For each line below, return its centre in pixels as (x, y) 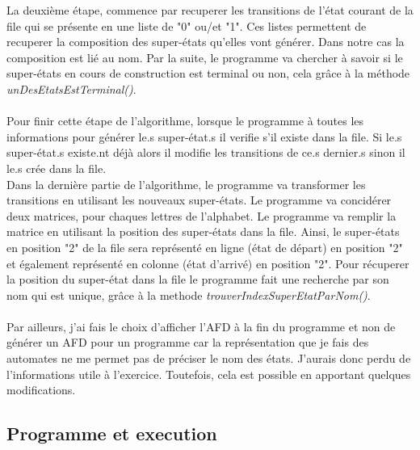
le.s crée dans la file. (57, 168)
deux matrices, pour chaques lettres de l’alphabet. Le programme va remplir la (202, 215)
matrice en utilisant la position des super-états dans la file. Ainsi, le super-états (203, 231)
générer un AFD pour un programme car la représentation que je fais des (188, 342)
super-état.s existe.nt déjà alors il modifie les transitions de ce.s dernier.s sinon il (206, 152)
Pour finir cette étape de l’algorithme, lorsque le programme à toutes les (185, 121)
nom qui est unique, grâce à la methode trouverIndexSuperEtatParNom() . (189, 294)
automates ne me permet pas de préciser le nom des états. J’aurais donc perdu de (209, 358)
